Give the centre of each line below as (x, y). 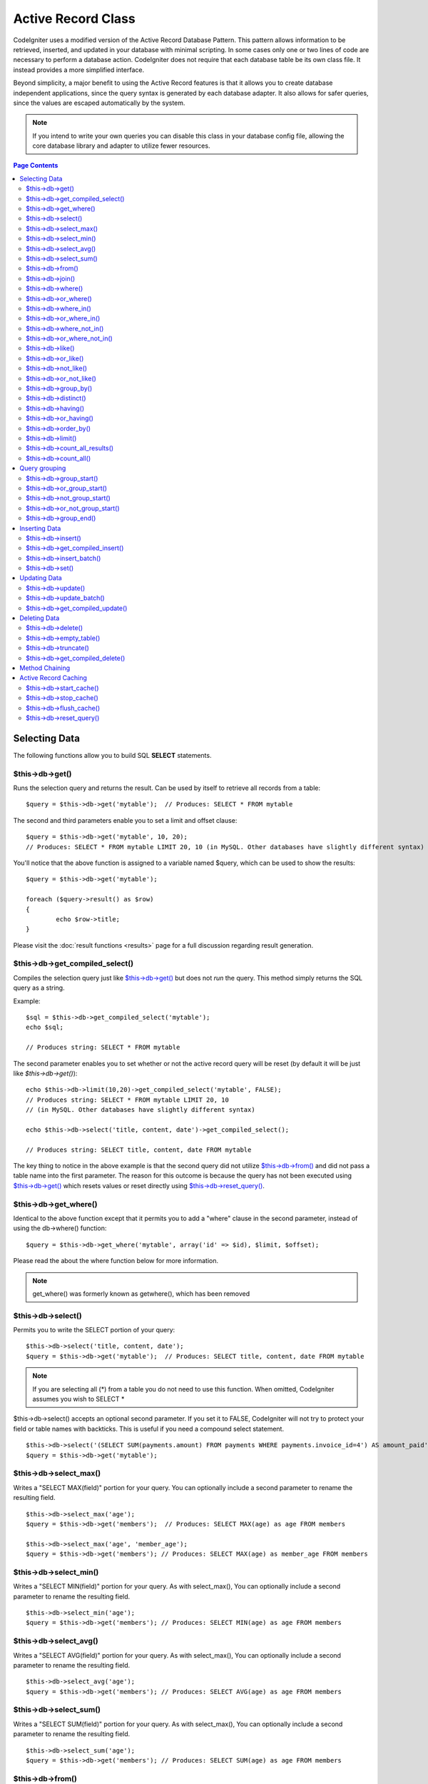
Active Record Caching (53, 678)
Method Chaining (45, 668)
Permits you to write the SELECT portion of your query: (94, 1330)
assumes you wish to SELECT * (78, 1399)
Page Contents (36, 166)
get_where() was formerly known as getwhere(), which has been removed (141, 1293)
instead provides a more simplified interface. (79, 70)
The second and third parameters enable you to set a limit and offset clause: (125, 820)
